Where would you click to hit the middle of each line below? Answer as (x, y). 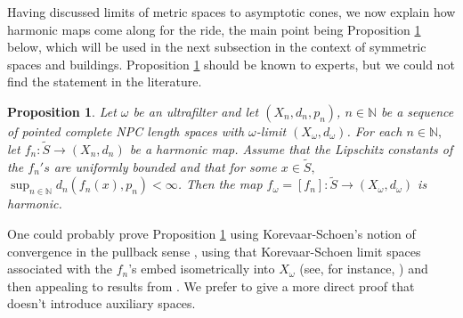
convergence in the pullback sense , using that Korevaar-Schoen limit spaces (214, 251)
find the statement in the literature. (105, 82)
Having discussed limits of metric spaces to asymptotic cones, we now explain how (231, 12)
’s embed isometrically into (202, 269)
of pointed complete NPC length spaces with (126, 130)
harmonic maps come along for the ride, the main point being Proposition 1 (214, 29)
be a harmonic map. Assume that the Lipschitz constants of (291, 148)
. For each (374, 130)
